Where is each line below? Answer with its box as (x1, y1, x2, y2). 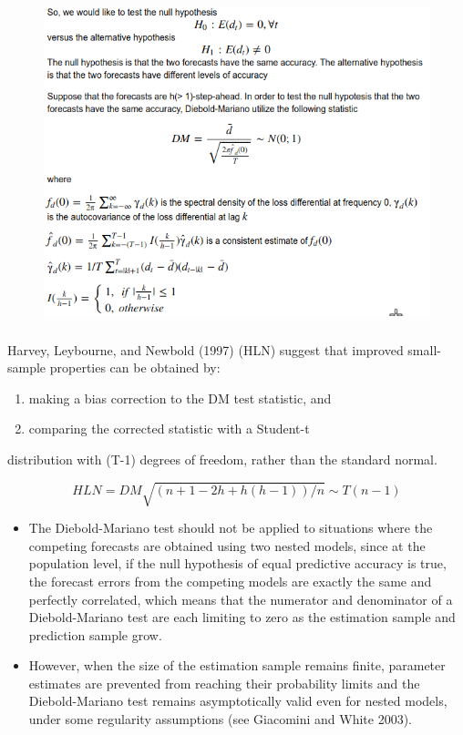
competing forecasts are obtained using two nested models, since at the (28, 536, 426, 555)
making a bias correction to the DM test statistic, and (28, 388, 332, 407)
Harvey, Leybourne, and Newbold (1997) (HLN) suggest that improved (7, 340, 404, 359)
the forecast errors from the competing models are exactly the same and (28, 571, 432, 590)
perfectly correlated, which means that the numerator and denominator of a (28, 589, 453, 608)
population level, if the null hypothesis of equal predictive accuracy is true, (28, 554, 447, 573)
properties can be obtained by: (49, 358, 221, 377)
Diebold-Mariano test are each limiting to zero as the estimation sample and (28, 607, 456, 627)
